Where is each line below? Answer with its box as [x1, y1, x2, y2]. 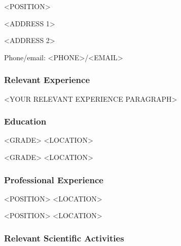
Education [4, 115, 47, 128]
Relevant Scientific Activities [4, 231, 124, 244]
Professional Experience [4, 173, 103, 186]
